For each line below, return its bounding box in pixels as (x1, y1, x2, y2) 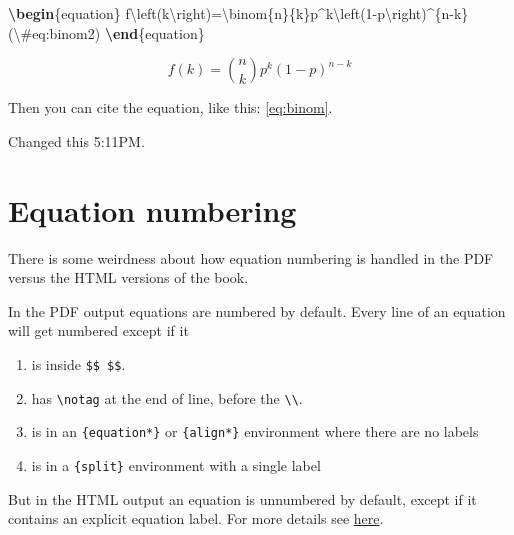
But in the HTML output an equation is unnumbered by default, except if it (8, 488, 477, 509)
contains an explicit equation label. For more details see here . (8, 508, 384, 529)
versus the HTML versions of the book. (8, 267, 249, 288)
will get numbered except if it (8, 320, 189, 341)
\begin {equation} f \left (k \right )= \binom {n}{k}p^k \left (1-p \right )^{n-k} (8, 3, 469, 23)
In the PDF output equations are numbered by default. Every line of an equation (8, 300, 506, 321)
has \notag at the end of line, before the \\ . (31, 387, 303, 408)
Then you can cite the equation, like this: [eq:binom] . (8, 97, 333, 118)
